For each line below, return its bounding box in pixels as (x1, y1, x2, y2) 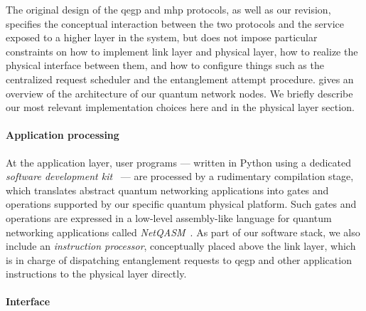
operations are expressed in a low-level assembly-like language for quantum (6, 210, 332, 225)
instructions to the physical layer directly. (6, 266, 187, 281)
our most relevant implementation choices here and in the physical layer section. (6, 100, 355, 115)
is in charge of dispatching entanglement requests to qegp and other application (6, 252, 352, 267)
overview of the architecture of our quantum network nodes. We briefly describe (6, 85, 353, 100)
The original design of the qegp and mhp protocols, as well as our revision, (6, 2, 331, 16)
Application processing (6, 127, 119, 142)
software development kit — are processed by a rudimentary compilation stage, (6, 169, 354, 184)
